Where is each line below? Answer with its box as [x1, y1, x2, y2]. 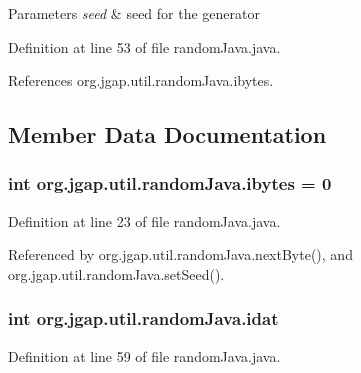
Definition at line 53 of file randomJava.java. [8, 36, 281, 57]
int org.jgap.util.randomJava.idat [8, 306, 279, 331]
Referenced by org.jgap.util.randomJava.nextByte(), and [8, 244, 353, 265]
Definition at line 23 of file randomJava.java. [8, 210, 281, 231]
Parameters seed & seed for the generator [8, 3, 260, 23]
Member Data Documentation [8, 119, 327, 150]
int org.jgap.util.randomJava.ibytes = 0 [8, 171, 332, 196]
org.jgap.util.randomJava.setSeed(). [8, 263, 225, 284]
